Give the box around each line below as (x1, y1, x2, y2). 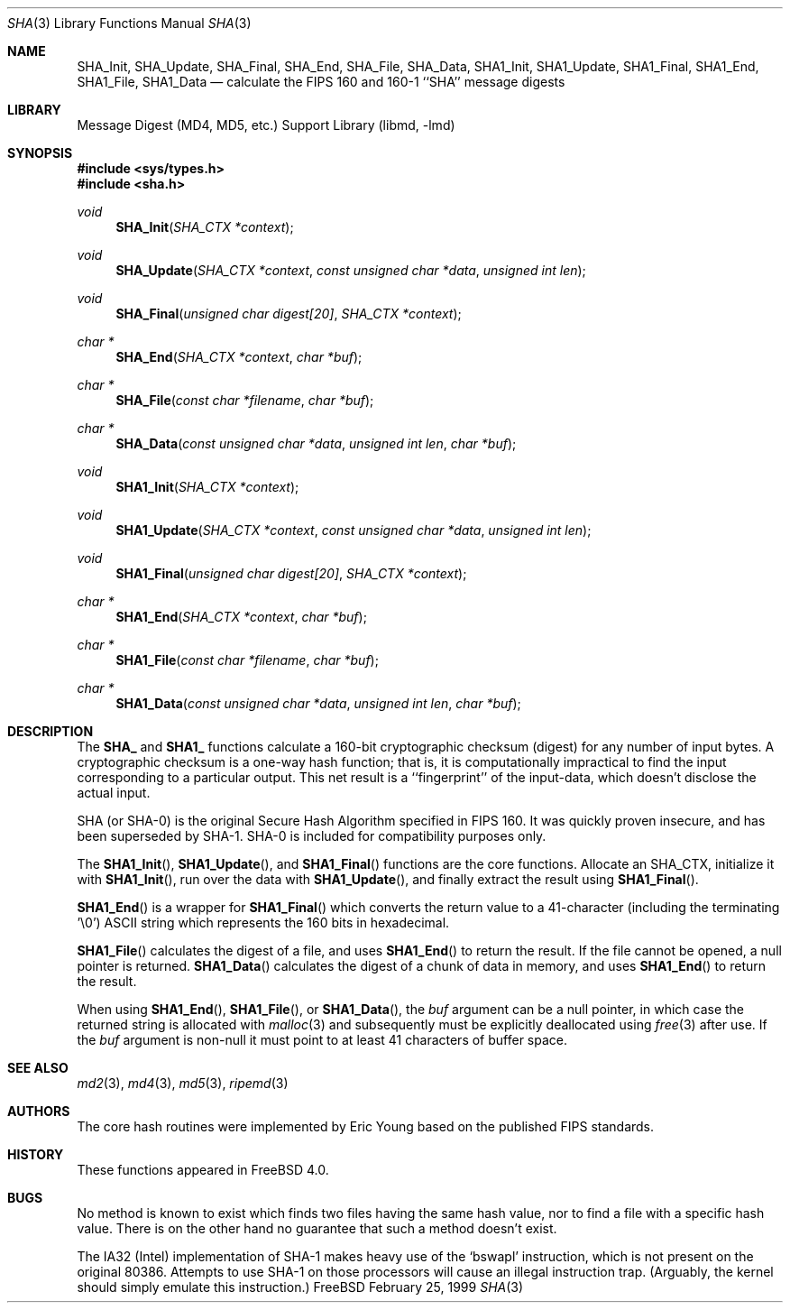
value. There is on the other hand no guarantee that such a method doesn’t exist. (77, 1221, 557, 1236)
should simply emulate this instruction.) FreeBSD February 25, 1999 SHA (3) (77, 1279, 524, 1295)
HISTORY (7, 1147, 64, 1162)
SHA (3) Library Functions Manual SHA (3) (7, 15, 252, 31)
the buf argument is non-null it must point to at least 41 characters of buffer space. (77, 1032, 568, 1047)
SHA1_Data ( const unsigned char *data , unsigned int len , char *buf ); (115, 696, 521, 711)
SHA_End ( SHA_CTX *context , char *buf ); (115, 349, 363, 364)
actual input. (77, 785, 151, 800)
